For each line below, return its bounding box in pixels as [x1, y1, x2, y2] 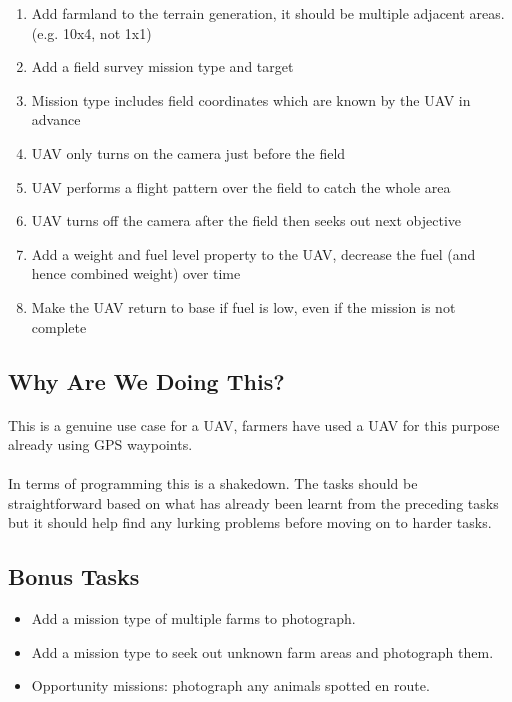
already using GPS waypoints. [8, 434, 193, 455]
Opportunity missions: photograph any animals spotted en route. [31, 675, 430, 696]
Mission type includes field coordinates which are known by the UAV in [31, 89, 471, 110]
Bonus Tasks [8, 561, 140, 592]
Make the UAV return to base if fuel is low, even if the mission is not [31, 296, 456, 317]
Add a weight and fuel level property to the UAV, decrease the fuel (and [31, 243, 476, 264]
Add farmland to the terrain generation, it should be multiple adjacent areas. [31, 3, 505, 23]
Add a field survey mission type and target [31, 56, 294, 77]
